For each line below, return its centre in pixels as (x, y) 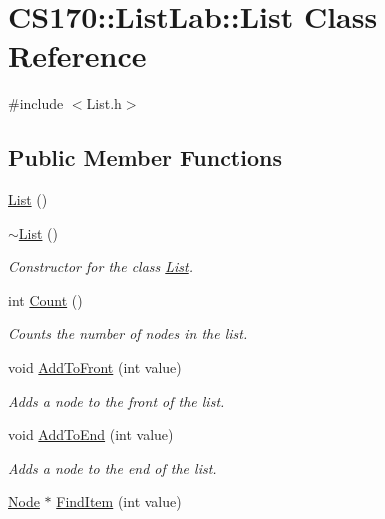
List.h (104, 103)
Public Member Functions (145, 157)
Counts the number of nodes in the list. (128, 333)
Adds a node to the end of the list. (112, 467)
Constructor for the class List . (101, 266)
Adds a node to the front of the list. (116, 400)
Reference (77, 55)
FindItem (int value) (119, 501)
